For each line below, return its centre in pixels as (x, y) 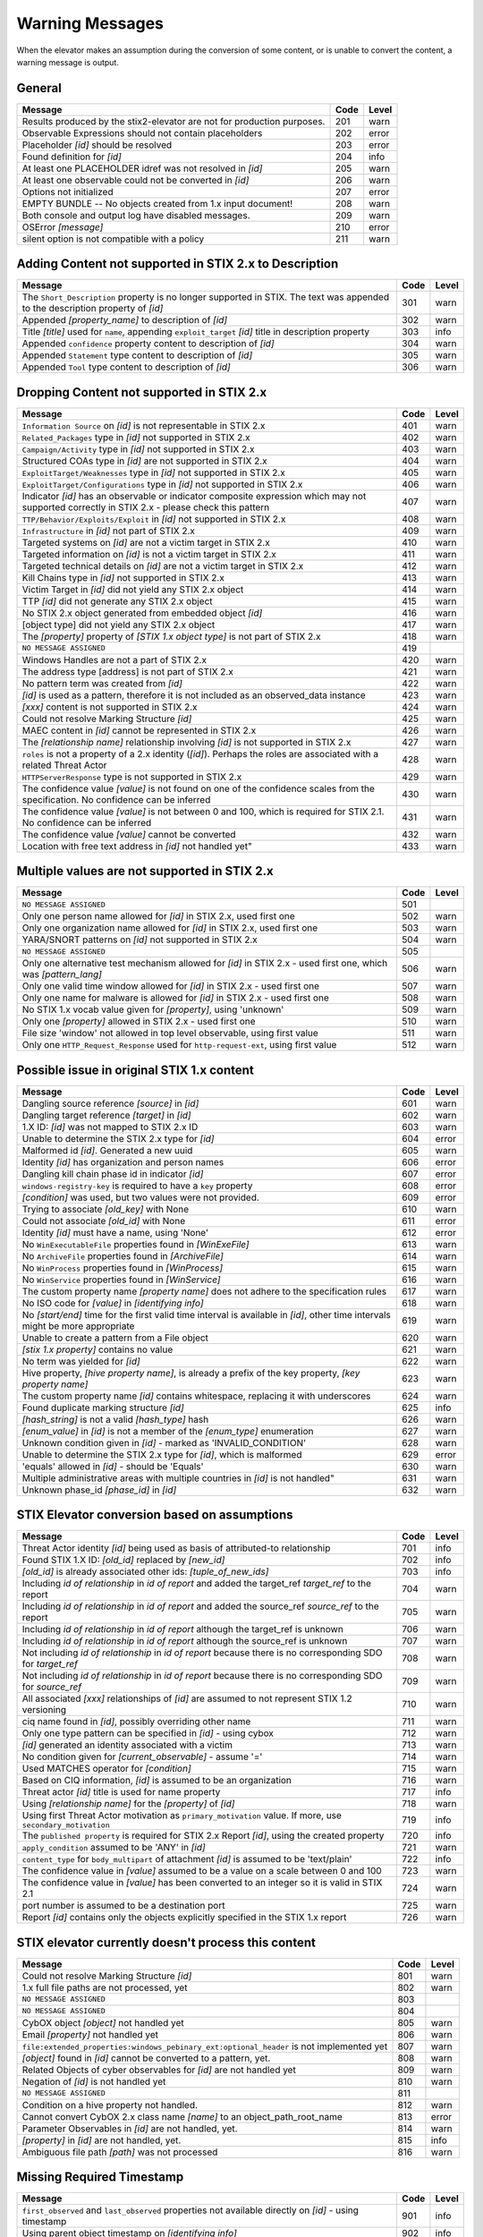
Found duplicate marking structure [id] (103, 1408)
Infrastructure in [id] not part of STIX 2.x (109, 531)
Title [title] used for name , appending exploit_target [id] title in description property (196, 332)
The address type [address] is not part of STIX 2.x (128, 671)
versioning (44, 1710)
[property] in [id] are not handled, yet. (102, 2140)
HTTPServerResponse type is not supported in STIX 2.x (132, 777)
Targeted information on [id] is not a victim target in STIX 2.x (149, 554)
